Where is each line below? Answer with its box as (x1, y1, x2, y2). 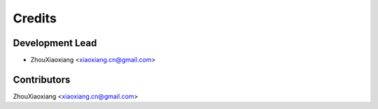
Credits (13, 10, 57, 26)
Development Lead (13, 37, 97, 49)
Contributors (13, 73, 71, 85)
